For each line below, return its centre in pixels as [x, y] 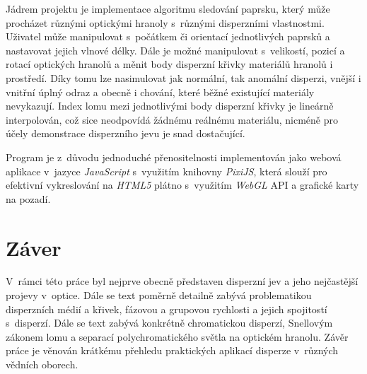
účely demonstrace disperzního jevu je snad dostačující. [126, 133]
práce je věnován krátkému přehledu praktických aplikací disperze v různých [172, 350]
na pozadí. [28, 198]
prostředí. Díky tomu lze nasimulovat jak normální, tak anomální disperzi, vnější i [183, 77]
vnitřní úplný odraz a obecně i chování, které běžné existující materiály [160, 92]
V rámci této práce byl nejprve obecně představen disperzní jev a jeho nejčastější [182, 281]
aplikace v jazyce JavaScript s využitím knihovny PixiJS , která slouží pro [167, 171]
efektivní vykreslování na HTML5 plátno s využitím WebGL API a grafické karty [182, 185]
